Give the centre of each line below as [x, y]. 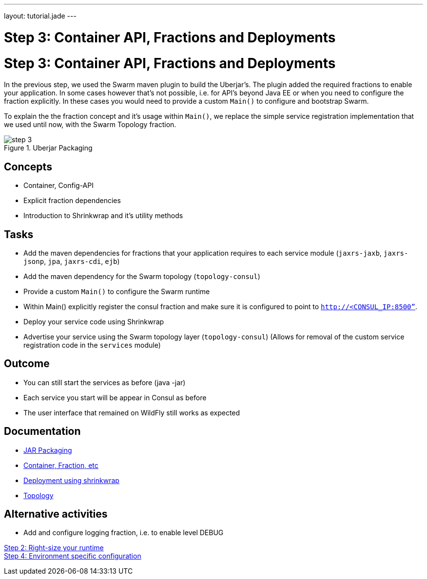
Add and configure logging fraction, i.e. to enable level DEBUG [124, 533]
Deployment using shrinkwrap [71, 480]
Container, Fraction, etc [61, 465]
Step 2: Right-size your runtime [54, 548]
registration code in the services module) [92, 345]
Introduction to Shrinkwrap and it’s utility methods [103, 216]
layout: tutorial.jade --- [40, 16]
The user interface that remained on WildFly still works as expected [132, 412]
